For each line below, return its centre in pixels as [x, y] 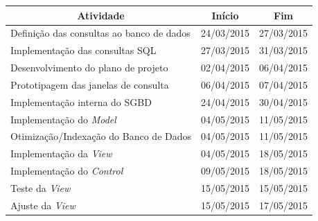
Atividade [101, 15]
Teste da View [41, 187]
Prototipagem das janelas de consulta [90, 84]
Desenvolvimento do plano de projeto [89, 68]
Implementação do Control [67, 171]
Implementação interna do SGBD [81, 101]
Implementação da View [61, 153]
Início [225, 15]
